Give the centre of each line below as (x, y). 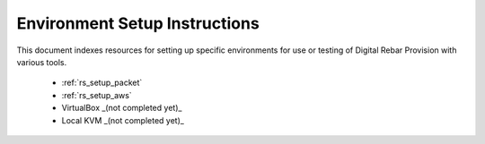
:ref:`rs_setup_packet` (102, 83)
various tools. (42, 62)
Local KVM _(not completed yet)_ (123, 120)
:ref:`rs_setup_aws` (97, 95)
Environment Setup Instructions (138, 23)
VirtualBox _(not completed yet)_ (122, 108)
